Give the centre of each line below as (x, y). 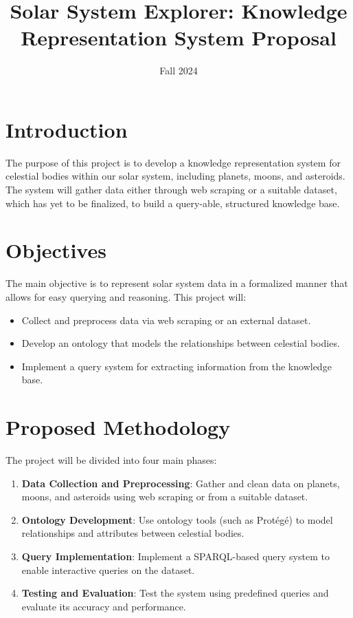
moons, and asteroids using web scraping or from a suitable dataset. (165, 497)
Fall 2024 (179, 71)
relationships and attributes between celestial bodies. (133, 533)
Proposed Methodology (118, 427)
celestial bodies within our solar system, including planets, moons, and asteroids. (175, 176)
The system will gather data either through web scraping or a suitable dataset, (171, 190)
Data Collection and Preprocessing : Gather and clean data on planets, (181, 483)
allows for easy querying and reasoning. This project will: (126, 296)
